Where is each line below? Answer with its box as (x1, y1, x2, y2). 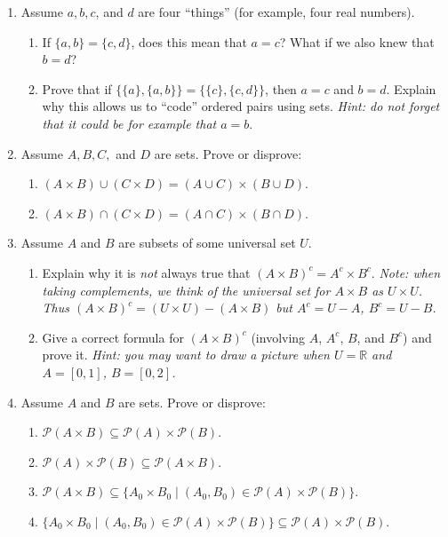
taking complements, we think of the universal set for (42, 280, 331, 299)
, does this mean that (131, 32, 247, 51)
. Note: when (371, 263, 441, 281)
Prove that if (42, 79, 112, 98)
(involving (251, 328, 306, 346)
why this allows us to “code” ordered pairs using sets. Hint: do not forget (42, 97, 440, 115)
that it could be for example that (42, 114, 217, 132)
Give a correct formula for (42, 328, 184, 346)
